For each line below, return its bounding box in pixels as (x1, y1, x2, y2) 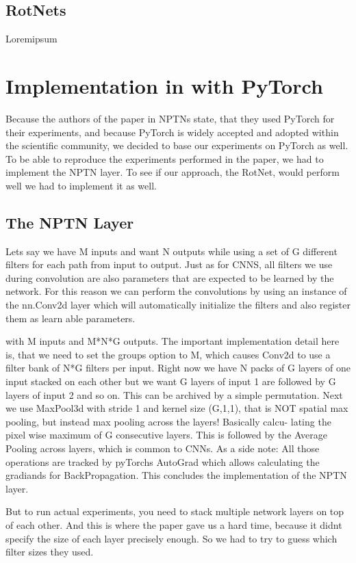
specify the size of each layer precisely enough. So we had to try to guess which (5, 531, 338, 545)
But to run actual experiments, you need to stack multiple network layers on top (5, 504, 344, 519)
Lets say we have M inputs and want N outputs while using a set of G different (5, 244, 338, 258)
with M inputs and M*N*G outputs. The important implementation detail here (5, 334, 340, 348)
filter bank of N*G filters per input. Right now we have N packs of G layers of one (5, 361, 351, 375)
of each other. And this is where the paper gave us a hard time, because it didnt (5, 517, 342, 532)
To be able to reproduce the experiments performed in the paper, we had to (5, 151, 324, 166)
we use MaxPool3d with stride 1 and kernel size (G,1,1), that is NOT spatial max (5, 401, 348, 415)
